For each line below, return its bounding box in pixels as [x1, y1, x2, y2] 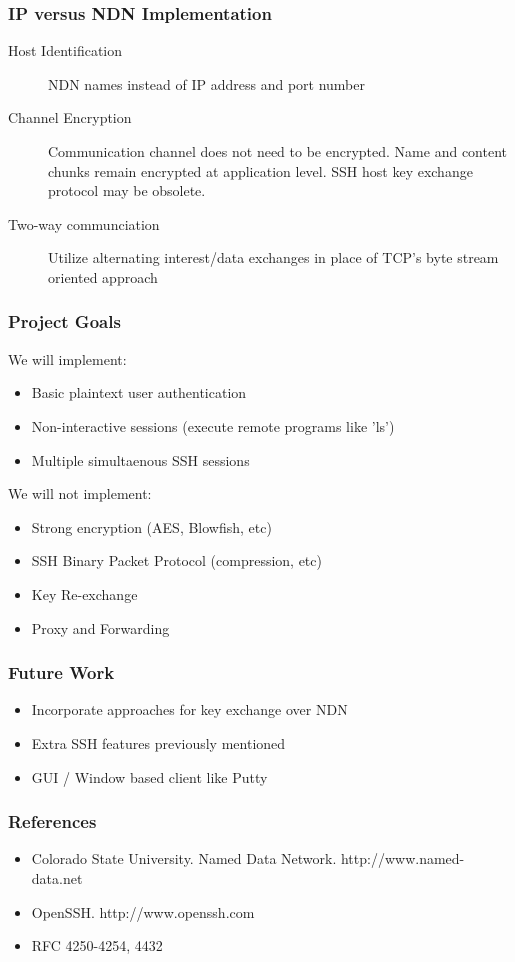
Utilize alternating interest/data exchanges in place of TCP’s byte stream [48, 247, 499, 268]
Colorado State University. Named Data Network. [31, 848, 337, 869]
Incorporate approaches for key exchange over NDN [31, 699, 348, 720]
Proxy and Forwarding [31, 617, 170, 638]
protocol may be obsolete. [48, 180, 206, 201]
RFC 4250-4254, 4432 [31, 935, 163, 956]
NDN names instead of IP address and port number [48, 73, 365, 94]
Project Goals [8, 309, 121, 334]
